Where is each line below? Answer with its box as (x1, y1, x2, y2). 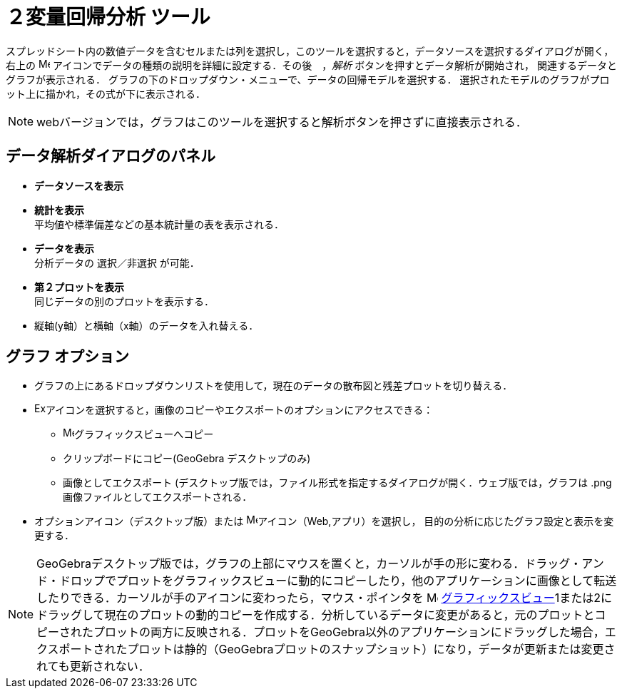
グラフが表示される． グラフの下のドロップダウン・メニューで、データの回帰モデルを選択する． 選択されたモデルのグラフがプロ (6, 73, 610, 86)
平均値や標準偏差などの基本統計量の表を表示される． (34, 218, 284, 230)
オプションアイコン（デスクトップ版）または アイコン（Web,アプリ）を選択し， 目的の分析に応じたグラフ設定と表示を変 (34, 515, 614, 528)
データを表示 (34, 242, 94, 255)
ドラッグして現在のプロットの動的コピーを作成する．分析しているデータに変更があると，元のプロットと (36, 608, 595, 623)
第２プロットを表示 (34, 280, 124, 293)
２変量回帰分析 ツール (6, 5, 210, 29)
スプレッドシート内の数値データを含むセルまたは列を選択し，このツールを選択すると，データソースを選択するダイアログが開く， (6, 44, 614, 57)
